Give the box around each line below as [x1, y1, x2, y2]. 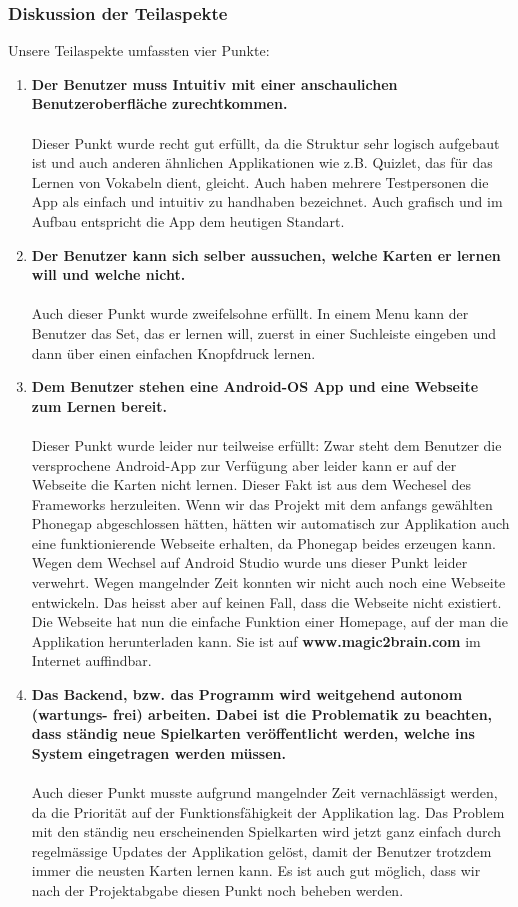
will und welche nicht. [31, 264, 186, 285]
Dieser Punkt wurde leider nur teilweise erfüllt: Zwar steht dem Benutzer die [31, 434, 502, 455]
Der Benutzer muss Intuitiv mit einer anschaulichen [31, 73, 398, 94]
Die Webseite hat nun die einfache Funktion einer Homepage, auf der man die [31, 611, 508, 632]
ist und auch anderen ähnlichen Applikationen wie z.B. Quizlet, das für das [31, 152, 493, 173]
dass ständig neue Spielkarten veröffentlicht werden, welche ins [31, 723, 475, 744]
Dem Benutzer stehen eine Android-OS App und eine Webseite [31, 376, 479, 397]
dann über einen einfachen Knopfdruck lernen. [31, 342, 316, 363]
